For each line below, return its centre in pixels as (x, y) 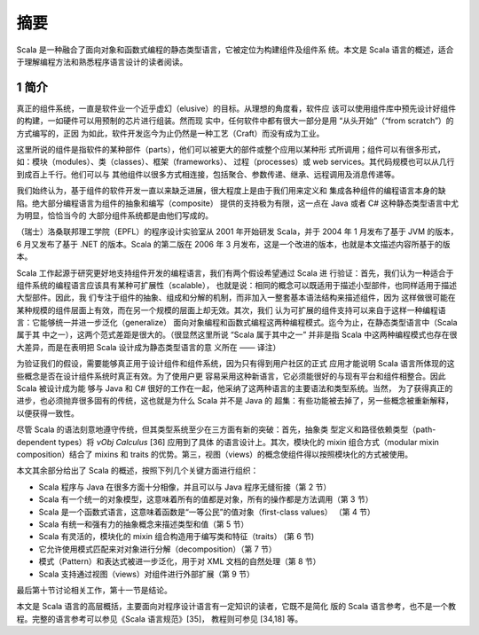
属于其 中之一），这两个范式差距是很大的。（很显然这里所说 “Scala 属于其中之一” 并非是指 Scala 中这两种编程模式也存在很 (237, 335)
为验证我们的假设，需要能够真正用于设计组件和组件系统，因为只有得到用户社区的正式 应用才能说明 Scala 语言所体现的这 (236, 364)
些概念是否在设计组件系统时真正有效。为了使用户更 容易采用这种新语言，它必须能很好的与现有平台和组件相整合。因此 (231, 376)
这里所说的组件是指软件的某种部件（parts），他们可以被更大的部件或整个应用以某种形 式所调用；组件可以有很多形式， (231, 150)
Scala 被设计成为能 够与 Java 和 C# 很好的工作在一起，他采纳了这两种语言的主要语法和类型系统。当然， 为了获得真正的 (235, 388)
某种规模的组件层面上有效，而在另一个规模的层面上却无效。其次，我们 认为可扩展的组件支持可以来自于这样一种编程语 (231, 310)
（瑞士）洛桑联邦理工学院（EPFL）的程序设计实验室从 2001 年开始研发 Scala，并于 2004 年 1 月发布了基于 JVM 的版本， (237, 231)
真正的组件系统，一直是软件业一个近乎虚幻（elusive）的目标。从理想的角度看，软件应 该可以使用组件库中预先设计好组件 (236, 108)
